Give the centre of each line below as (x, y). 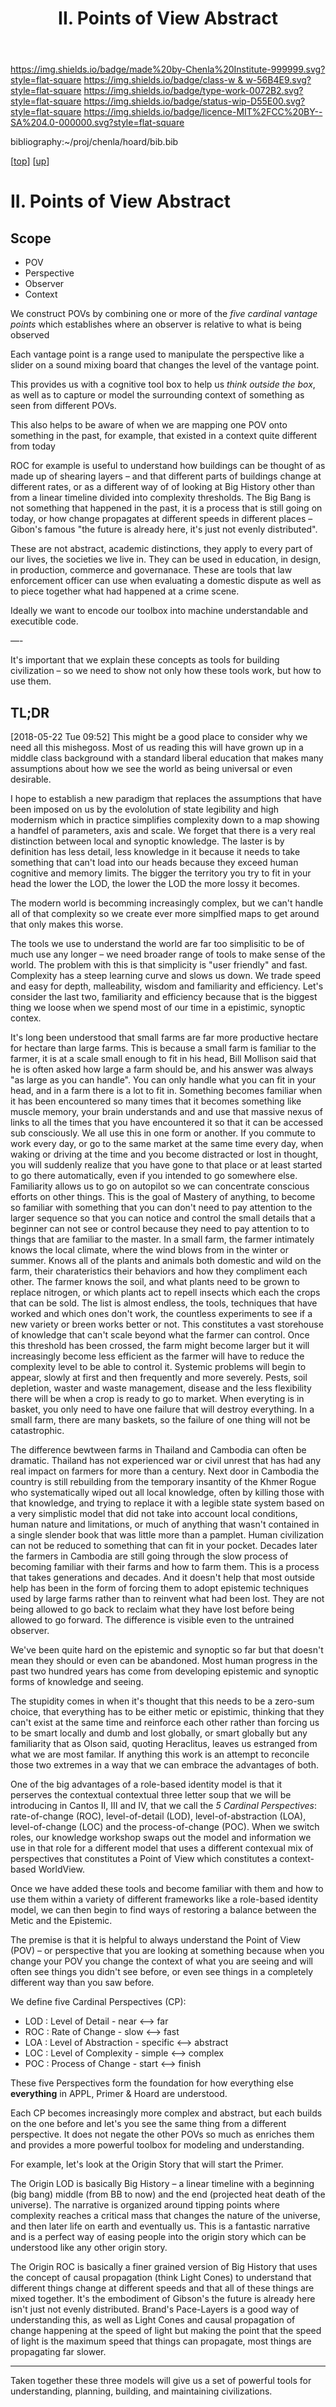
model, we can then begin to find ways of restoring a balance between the (163, 1910)
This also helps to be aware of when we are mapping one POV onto (149, 425)
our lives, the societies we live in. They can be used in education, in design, (166, 559)
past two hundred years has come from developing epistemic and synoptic (164, 1671)
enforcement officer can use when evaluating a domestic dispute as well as (166, 581)
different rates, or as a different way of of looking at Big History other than (163, 487)
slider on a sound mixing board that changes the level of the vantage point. (165, 365)
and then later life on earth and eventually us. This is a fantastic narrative (160, 2226)
